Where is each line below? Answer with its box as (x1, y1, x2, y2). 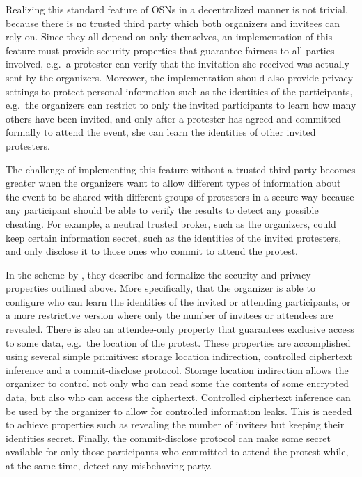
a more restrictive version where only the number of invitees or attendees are (6, 308, 333, 322)
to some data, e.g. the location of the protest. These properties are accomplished (6, 335, 351, 350)
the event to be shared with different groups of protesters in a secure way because (6, 189, 354, 203)
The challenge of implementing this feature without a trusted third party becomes (6, 162, 356, 176)
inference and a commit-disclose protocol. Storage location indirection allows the (6, 362, 349, 377)
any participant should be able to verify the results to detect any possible (6, 203, 319, 217)
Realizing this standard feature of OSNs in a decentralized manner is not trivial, (6, 2, 348, 16)
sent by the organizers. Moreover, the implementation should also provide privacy (6, 70, 354, 84)
